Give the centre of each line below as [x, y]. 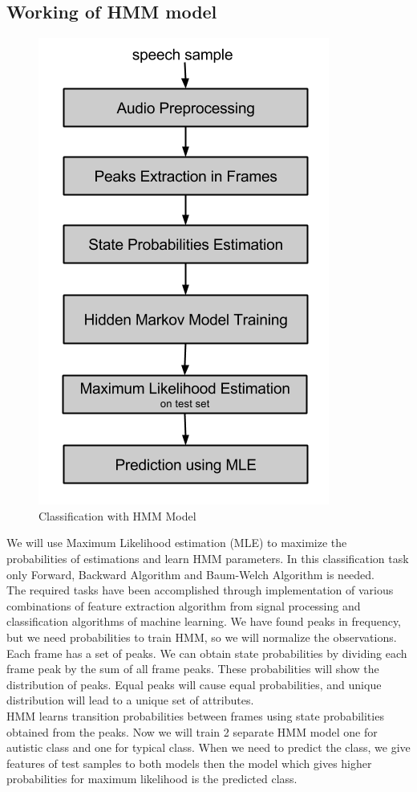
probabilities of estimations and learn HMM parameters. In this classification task [208, 558]
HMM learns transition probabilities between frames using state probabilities [195, 715]
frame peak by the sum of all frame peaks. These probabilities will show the [193, 669]
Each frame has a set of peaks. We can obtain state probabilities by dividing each [207, 653]
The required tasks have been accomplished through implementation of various [200, 590]
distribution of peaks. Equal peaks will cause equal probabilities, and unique [194, 684]
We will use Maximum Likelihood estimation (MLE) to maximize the [177, 543]
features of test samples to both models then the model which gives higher [189, 763]
